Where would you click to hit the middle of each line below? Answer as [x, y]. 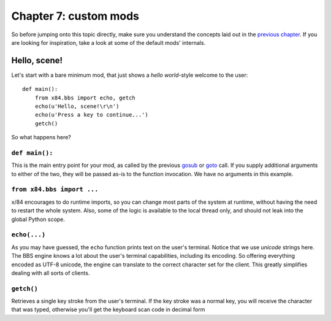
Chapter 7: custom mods [75, 16]
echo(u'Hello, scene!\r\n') [77, 106]
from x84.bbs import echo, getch [85, 98]
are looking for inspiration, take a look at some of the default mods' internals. [108, 42]
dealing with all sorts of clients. [51, 273]
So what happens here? [41, 137]
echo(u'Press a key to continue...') [91, 115]
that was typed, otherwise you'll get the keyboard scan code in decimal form [108, 309]
